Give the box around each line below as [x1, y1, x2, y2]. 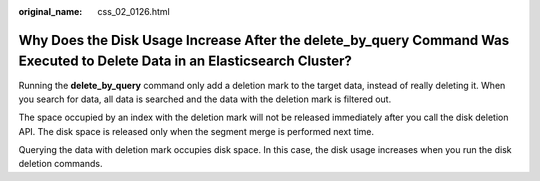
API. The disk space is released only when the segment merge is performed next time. [18, 125, 375, 137]
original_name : [18, 6, 83, 17]
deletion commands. [18, 158, 103, 170]
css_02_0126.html [97, 6, 170, 17]
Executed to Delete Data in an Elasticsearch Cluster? [18, 53, 352, 70]
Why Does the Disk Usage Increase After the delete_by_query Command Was [18, 31, 510, 49]
